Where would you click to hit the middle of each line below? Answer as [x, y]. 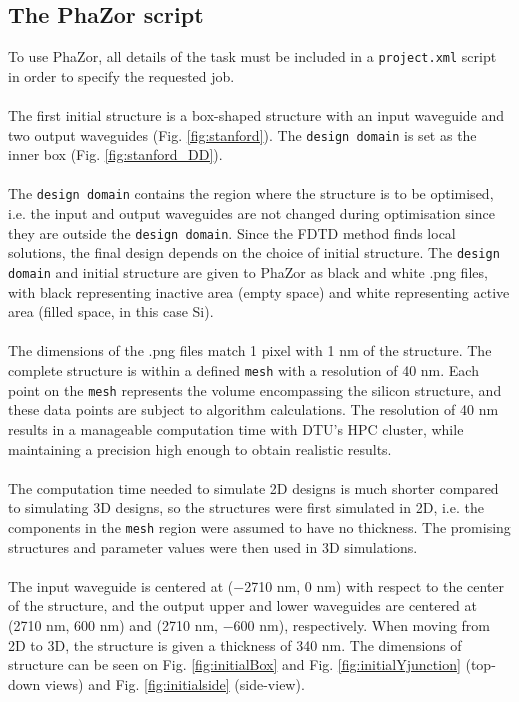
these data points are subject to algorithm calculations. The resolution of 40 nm [253, 409]
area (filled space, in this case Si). [111, 311]
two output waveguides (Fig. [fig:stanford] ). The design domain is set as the [242, 134]
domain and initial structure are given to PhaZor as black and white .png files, [248, 272]
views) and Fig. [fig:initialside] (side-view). [174, 683]
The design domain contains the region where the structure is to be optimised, [251, 193]
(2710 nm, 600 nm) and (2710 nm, [113, 624]
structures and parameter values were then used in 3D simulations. [213, 546]
